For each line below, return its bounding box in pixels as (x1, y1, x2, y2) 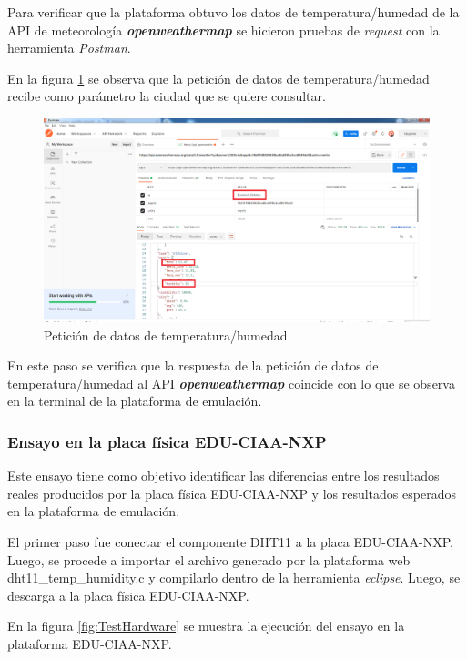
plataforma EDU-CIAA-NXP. (7, 634, 172, 653)
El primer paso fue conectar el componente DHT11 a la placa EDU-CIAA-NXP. (7, 532, 453, 551)
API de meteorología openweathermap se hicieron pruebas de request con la (7, 20, 440, 39)
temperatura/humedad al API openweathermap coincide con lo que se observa (7, 373, 455, 392)
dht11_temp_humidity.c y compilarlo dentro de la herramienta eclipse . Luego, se (7, 568, 461, 587)
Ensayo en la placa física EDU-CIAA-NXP (7, 430, 327, 452)
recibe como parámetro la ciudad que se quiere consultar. (7, 86, 326, 106)
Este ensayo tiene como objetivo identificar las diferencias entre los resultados (7, 466, 440, 485)
